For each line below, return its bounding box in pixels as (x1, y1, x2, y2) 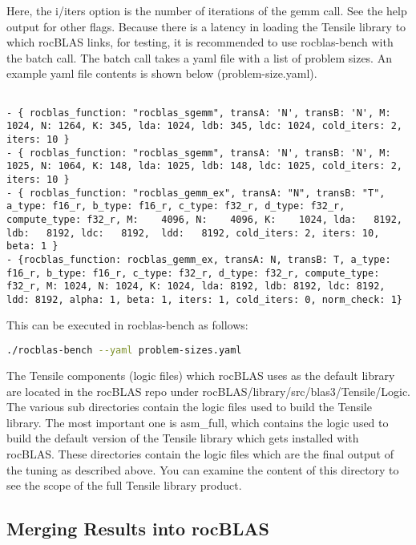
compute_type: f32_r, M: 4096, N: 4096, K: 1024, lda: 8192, (6, 213, 402, 225)
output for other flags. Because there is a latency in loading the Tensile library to (6, 18, 406, 34)
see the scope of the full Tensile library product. (6, 477, 242, 494)
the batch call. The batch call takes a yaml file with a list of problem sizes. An (6, 49, 392, 66)
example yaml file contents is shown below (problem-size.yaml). (6, 65, 317, 82)
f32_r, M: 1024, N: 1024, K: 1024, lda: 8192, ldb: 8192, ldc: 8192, (6, 281, 386, 293)
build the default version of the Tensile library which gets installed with (6, 430, 359, 446)
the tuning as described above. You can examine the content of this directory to (6, 461, 399, 478)
